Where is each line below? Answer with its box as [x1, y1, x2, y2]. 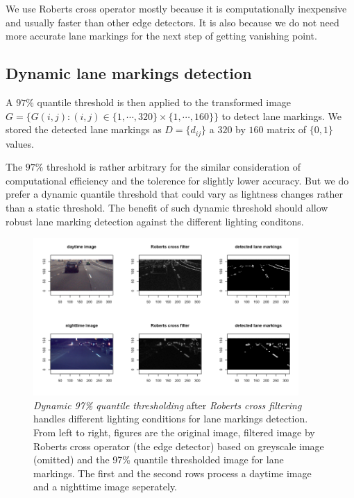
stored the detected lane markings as [6, 122, 162, 137]
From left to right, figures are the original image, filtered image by [33, 425, 315, 440]
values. [6, 136, 34, 151]
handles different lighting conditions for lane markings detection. [33, 411, 308, 426]
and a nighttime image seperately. [33, 479, 178, 494]
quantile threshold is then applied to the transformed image [37, 94, 292, 109]
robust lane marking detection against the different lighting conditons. [6, 214, 304, 228]
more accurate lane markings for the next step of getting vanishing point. [6, 28, 317, 43]
